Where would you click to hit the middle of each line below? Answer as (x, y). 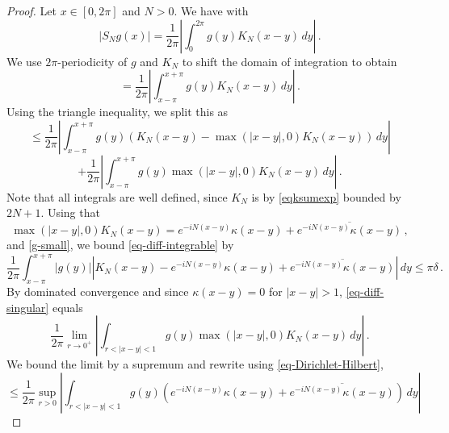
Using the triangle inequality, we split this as (117, 112)
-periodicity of (92, 61)
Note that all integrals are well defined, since (117, 196)
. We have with (211, 10)
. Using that (70, 212)
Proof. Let (31, 10)
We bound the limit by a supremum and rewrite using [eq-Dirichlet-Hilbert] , (195, 364)
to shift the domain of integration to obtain (290, 61)
